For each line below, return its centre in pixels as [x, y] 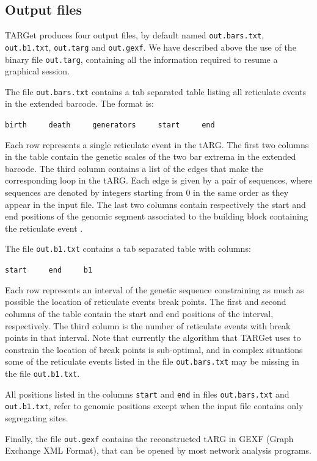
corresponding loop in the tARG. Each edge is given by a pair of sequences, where [158, 180]
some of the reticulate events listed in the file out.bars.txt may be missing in [152, 361]
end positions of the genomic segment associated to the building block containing [157, 216]
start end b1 [49, 270]
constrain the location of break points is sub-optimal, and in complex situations [154, 349]
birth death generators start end [110, 125]
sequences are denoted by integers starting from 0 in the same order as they [147, 192]
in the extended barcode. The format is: [79, 103]
